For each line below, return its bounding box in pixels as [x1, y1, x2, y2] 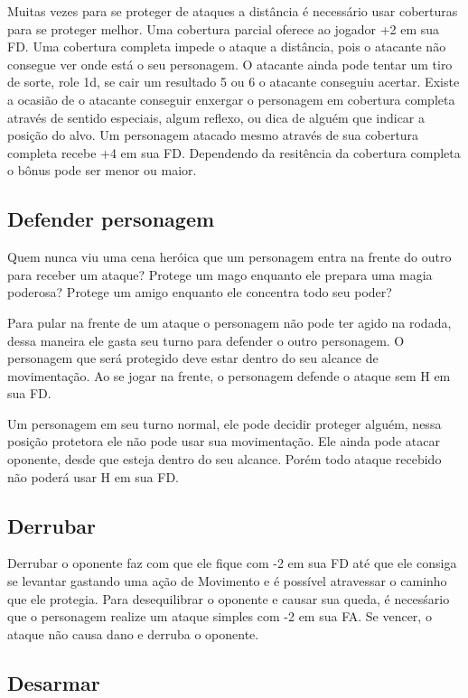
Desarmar [7, 668, 100, 696]
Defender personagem [7, 205, 215, 233]
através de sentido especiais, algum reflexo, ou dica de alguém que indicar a [7, 107, 425, 126]
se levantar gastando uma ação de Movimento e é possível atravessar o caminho [7, 572, 447, 591]
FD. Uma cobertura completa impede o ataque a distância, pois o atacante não [7, 37, 446, 56]
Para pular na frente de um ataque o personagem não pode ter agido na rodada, [7, 312, 452, 331]
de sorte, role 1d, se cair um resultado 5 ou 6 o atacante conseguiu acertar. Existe [7, 72, 460, 91]
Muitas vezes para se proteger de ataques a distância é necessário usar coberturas [7, 2, 458, 20]
